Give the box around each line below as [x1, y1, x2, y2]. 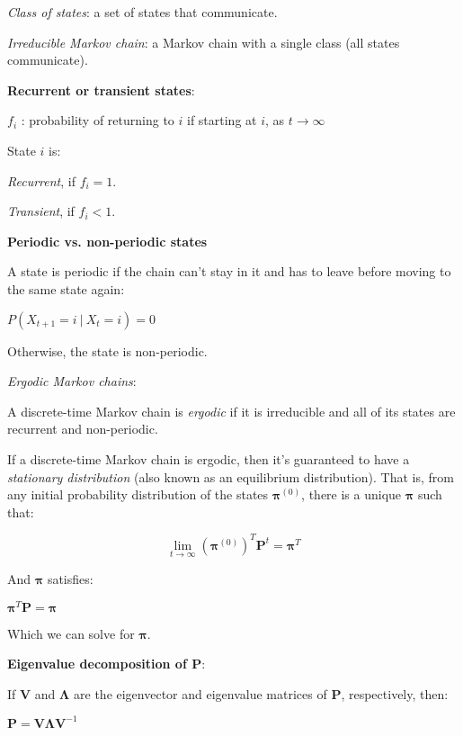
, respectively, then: [341, 684, 449, 703]
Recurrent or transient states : [7, 80, 195, 99]
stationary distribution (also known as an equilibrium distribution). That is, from [7, 467, 454, 486]
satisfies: [47, 570, 93, 588]
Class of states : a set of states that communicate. [7, 3, 278, 21]
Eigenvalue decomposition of [7, 654, 187, 673]
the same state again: [7, 279, 125, 298]
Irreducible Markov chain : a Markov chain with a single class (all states [7, 32, 400, 51]
